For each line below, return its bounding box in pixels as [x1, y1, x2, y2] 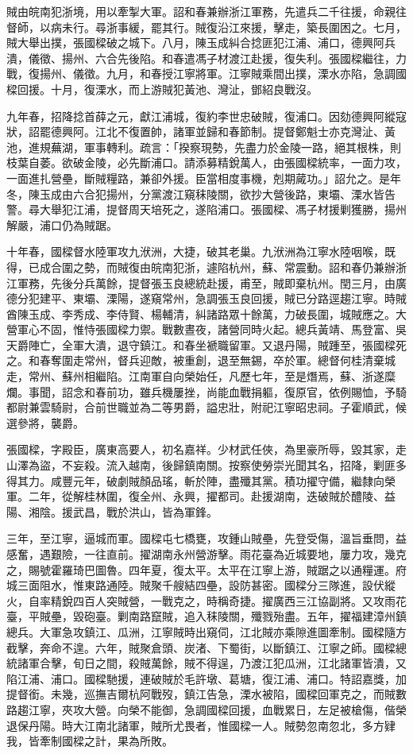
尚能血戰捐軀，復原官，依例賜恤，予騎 [206, 383, 407, 400]
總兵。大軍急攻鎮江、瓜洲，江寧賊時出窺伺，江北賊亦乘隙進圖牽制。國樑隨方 [6, 623, 407, 640]
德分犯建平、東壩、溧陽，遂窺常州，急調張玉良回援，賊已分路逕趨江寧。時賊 [6, 290, 407, 307]
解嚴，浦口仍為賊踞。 [6, 216, 118, 233]
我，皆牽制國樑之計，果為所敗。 [6, 733, 173, 749]
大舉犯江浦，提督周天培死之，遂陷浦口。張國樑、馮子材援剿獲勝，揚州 [39, 201, 407, 218]
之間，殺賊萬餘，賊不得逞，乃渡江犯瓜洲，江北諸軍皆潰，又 [95, 655, 407, 671]
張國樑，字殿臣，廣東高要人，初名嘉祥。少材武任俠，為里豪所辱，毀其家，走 [6, 441, 407, 458]
